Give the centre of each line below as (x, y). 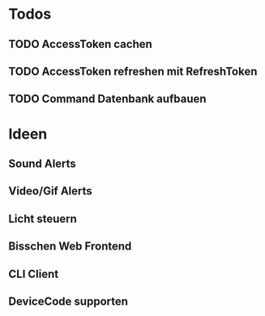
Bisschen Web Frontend (70, 247)
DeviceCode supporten (68, 301)
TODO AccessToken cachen (80, 44)
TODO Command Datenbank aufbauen (107, 99)
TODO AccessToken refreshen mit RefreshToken (133, 71)
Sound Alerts (43, 163)
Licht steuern (43, 218)
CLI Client (34, 273)
